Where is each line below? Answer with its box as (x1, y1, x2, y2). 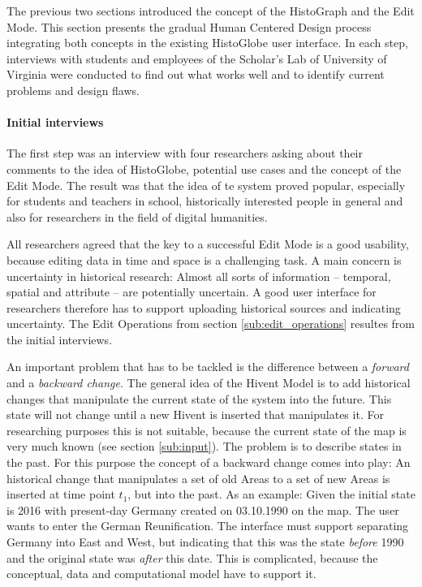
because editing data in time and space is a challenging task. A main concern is (6, 251, 402, 268)
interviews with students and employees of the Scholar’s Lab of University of (6, 50, 387, 67)
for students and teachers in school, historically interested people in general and (6, 192, 403, 209)
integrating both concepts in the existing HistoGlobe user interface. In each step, (6, 34, 408, 51)
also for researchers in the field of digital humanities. (6, 208, 268, 225)
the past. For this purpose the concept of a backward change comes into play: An (6, 454, 411, 471)
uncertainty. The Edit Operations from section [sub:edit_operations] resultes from (6, 315, 416, 332)
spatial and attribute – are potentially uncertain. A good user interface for (6, 283, 377, 300)
